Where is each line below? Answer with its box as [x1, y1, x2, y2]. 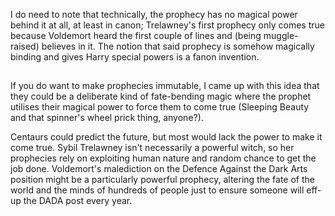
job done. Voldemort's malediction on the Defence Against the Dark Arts [10, 163, 308, 175]
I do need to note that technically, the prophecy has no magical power [10, 9, 298, 20]
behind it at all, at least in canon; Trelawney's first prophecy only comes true [10, 19, 325, 31]
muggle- [263, 30, 299, 41]
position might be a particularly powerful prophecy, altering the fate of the [10, 174, 315, 186]
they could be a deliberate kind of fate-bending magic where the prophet [10, 90, 312, 103]
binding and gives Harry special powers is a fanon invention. [10, 51, 260, 63]
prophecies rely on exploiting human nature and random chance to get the [10, 152, 317, 164]
